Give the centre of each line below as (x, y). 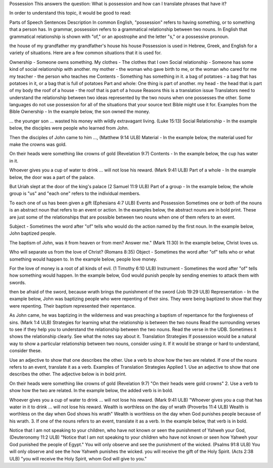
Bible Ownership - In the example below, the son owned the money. (80, 112)
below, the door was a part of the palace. (52, 177)
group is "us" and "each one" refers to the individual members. (75, 194)
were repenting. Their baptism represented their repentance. (73, 306)
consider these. (26, 351)
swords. (18, 282)
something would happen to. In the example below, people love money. (83, 259)
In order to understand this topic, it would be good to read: (70, 13)
